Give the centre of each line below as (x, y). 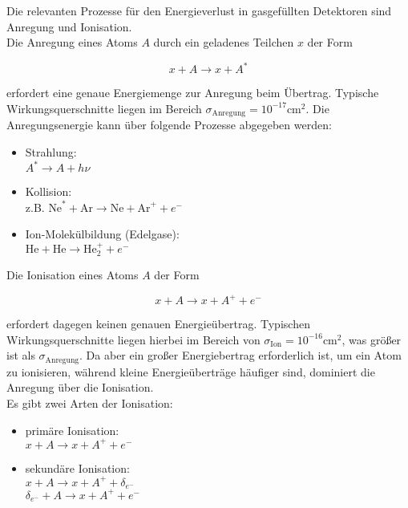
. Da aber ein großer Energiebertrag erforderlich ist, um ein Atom (240, 355)
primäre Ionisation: (72, 430)
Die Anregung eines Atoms (72, 42)
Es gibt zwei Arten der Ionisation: (90, 402)
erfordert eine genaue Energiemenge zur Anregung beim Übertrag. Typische (193, 93)
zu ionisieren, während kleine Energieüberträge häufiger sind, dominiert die (191, 371)
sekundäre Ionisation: (77, 467)
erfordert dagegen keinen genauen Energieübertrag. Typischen (158, 324)
